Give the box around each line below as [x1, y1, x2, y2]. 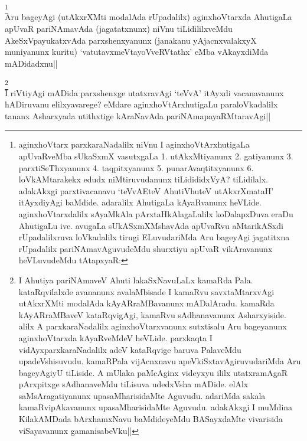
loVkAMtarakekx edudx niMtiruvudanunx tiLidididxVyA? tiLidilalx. [18, 173, 268, 185]
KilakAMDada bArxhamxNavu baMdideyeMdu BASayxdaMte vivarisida [18, 413, 283, 425]
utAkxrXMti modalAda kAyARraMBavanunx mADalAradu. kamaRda [18, 297, 275, 309]
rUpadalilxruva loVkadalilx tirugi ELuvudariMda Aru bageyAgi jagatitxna [18, 231, 290, 243]
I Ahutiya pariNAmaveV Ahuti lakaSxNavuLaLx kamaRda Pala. [18, 273, 253, 286]
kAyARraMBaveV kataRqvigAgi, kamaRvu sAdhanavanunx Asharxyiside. [18, 308, 286, 321]
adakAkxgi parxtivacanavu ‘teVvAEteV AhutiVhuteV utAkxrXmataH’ [18, 184, 274, 197]
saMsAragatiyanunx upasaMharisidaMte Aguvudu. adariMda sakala [18, 389, 266, 401]
